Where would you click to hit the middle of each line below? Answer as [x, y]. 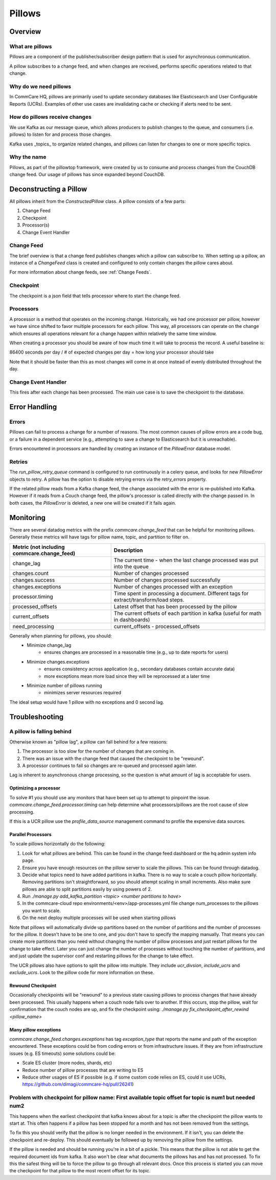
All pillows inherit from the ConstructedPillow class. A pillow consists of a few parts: [98, 201]
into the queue [131, 566]
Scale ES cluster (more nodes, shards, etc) [67, 1063]
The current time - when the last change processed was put [186, 560]
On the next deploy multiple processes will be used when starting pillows [99, 918]
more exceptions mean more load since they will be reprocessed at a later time [127, 676]
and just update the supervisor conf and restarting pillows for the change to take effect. [102, 956]
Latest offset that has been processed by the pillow [175, 606]
